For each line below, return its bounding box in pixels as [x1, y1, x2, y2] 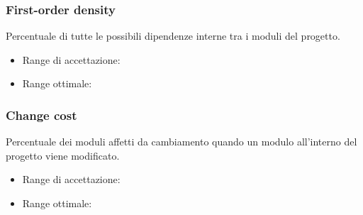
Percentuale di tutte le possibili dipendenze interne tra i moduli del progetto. [6, 28, 340, 43]
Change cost [6, 106, 77, 123]
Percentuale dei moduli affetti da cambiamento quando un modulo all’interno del [6, 134, 357, 149]
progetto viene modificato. [6, 148, 120, 162]
